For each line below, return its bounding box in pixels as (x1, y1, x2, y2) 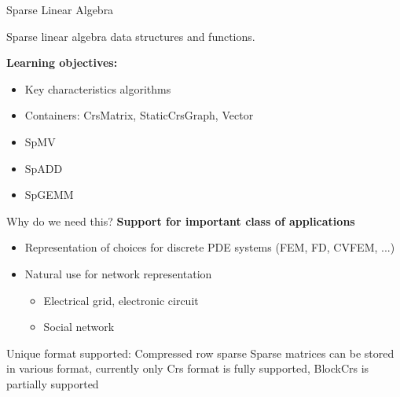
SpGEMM (24, 186, 74, 203)
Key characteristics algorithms (24, 80, 171, 97)
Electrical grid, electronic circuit (43, 292, 199, 308)
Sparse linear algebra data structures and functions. (6, 28, 255, 44)
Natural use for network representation (24, 265, 212, 281)
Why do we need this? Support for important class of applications (6, 212, 355, 229)
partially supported (6, 375, 99, 391)
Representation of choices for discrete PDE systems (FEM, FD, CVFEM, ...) (24, 239, 395, 255)
